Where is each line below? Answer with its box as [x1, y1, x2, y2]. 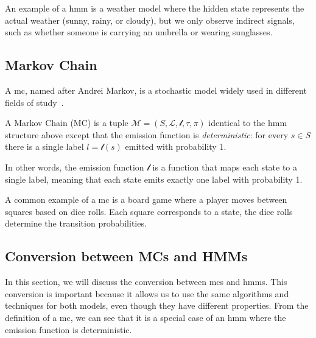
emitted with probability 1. [125, 140, 226, 153]
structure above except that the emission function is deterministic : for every [5, 128, 289, 141]
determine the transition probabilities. [5, 217, 147, 230]
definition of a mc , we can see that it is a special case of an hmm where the [5, 311, 286, 323]
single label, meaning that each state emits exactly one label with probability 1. [5, 172, 303, 185]
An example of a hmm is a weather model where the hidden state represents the [5, 2, 304, 14]
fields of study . [5, 96, 64, 108]
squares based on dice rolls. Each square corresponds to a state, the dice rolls [5, 205, 293, 217]
